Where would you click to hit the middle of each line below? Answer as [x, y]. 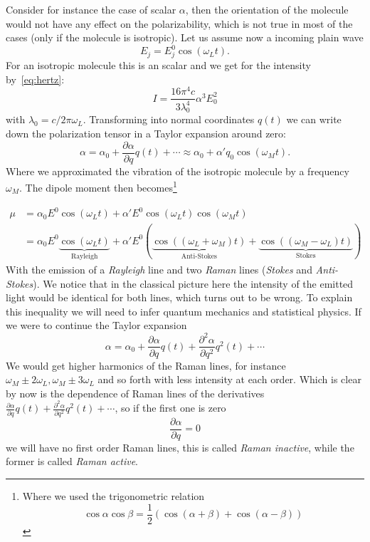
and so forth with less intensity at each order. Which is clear [229, 379]
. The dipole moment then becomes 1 [98, 186]
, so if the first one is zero [170, 408]
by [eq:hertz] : [35, 79]
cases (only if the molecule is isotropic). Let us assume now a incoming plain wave [185, 37]
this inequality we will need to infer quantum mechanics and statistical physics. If [184, 311]
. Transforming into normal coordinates [169, 119]
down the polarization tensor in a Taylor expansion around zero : [146, 134]
